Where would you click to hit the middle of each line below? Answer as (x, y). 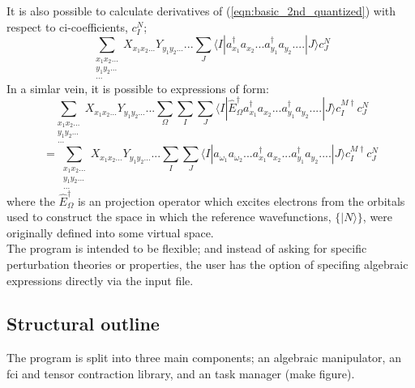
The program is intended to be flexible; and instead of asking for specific (187, 248)
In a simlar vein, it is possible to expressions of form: (138, 88)
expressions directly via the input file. (100, 280)
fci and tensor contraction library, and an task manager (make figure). (181, 373)
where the (31, 200)
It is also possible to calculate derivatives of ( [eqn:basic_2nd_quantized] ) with (201, 11)
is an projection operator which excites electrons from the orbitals (241, 200)
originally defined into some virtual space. (110, 232)
